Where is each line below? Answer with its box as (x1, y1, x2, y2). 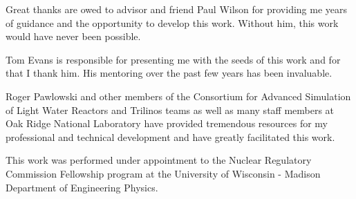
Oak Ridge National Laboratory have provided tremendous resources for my (6, 116, 328, 131)
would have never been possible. (6, 29, 141, 44)
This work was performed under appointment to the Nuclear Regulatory (6, 153, 312, 167)
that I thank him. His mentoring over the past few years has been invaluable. (6, 66, 332, 80)
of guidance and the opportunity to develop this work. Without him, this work (6, 15, 339, 30)
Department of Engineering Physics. (6, 180, 158, 194)
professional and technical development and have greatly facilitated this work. (6, 129, 335, 144)
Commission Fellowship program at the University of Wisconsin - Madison (6, 166, 321, 180)
